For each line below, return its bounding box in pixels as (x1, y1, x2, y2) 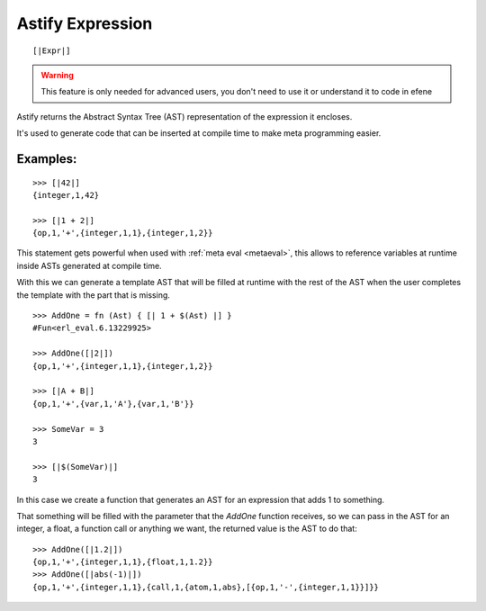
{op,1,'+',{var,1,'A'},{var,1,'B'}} (32, 399, 194, 409)
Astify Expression (16, 13, 153, 33)
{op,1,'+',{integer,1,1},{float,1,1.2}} (32, 557, 213, 567)
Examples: (16, 151, 77, 166)
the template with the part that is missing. (16, 289, 171, 301)
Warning (40, 69, 74, 80)
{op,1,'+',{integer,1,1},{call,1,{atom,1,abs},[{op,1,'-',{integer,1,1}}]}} (32, 581, 380, 592)
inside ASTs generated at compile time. (16, 260, 162, 271)
